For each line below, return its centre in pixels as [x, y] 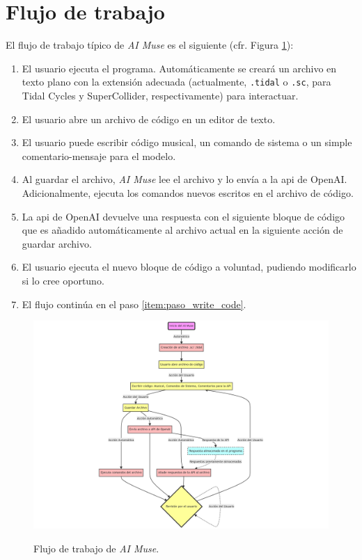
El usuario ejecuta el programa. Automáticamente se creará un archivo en [179, 68]
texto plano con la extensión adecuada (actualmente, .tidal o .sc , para [176, 82]
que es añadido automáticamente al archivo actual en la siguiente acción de [182, 230]
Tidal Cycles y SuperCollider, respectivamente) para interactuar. [160, 95]
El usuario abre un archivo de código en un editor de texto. [149, 119]
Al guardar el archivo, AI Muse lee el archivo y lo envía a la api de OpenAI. [184, 179]
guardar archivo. [57, 243]
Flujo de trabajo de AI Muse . [96, 548]
